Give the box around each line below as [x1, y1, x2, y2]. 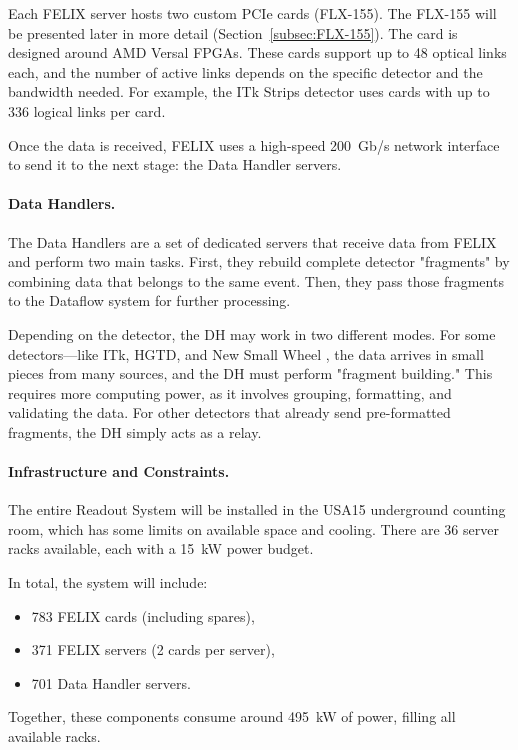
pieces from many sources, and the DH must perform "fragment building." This [8, 363, 493, 384]
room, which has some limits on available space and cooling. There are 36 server [8, 518, 499, 539]
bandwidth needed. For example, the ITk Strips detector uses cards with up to [8, 81, 490, 102]
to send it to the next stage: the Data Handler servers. [8, 154, 342, 175]
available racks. [8, 726, 101, 747]
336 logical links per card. [8, 100, 166, 121]
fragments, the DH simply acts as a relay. [8, 421, 262, 442]
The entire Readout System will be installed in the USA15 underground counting [8, 499, 506, 520]
